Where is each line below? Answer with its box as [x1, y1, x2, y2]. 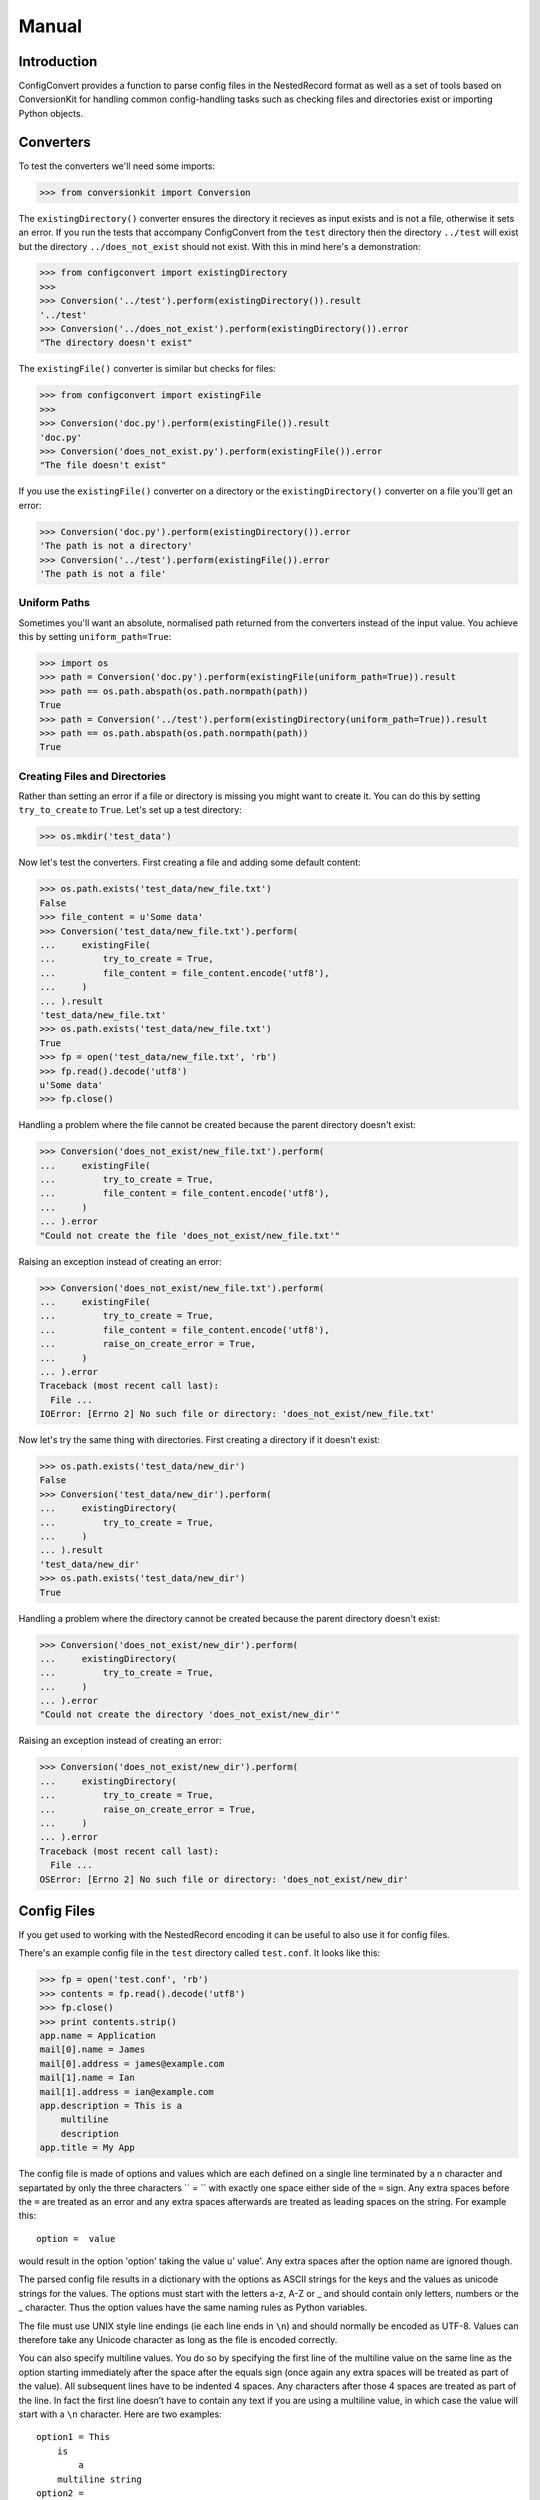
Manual [18, 15, 83, 37]
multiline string [56, 2473, 142, 2485]
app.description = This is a [39, 2100, 183, 2111]
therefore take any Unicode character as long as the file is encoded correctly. [18, 2334, 338, 2346]
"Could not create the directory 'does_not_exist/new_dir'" [39, 1709, 341, 1720]
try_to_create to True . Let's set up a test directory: [18, 804, 242, 816]
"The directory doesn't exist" [39, 337, 194, 349]
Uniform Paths [18, 596, 90, 610]
